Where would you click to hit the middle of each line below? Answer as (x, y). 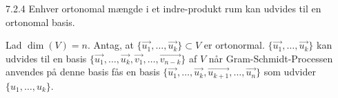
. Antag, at (111, 45)
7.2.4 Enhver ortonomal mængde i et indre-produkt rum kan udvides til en (163, 8)
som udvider (290, 72)
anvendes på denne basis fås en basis (83, 72)
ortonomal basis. (40, 22)
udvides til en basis (46, 58)
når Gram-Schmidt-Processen (271, 58)
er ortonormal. (234, 45)
